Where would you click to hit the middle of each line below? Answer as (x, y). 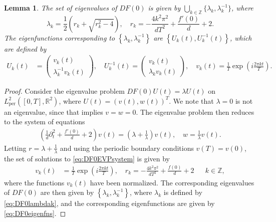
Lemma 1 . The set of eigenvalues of (61, 8)
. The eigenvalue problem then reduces (195, 112)
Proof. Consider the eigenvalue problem (64, 91)
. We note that (191, 100)
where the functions (34, 182)
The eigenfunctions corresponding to (60, 37)
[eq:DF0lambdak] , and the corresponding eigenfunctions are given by (109, 203)
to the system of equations (45, 122)
